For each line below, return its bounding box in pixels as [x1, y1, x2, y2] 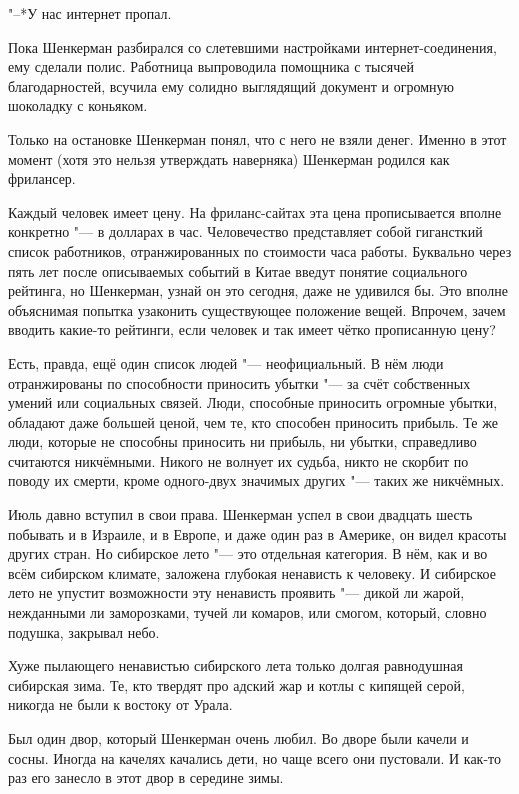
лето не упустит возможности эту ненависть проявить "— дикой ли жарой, [8, 582, 465, 603]
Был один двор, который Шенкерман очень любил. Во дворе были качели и [8, 728, 469, 748]
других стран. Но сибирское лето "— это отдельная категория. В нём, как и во [8, 543, 488, 564]
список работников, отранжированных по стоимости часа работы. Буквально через [8, 240, 512, 261]
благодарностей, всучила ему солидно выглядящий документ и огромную [8, 75, 454, 96]
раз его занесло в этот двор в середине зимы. [8, 767, 284, 788]
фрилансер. [8, 168, 76, 189]
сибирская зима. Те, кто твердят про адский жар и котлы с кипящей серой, [8, 674, 465, 695]
